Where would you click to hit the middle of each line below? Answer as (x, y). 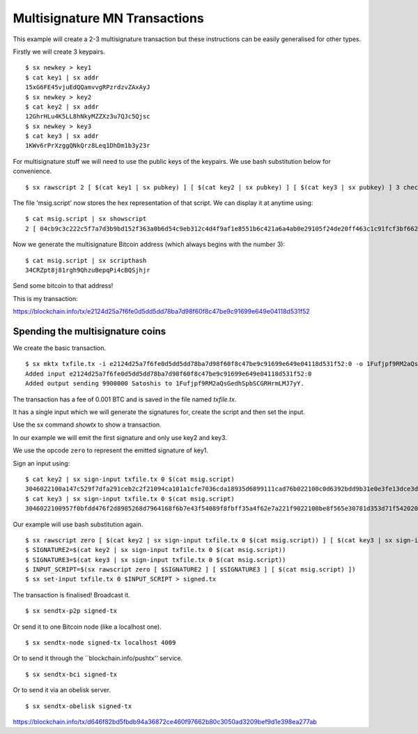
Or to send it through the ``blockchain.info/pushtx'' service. (98, 658)
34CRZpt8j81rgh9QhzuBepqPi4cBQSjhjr (88, 270)
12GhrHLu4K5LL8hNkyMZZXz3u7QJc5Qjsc (88, 116)
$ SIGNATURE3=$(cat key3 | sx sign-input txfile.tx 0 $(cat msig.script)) (156, 560)
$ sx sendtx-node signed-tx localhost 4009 (101, 643)
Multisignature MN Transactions (109, 18)
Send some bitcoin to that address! (63, 286)
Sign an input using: (41, 463)
